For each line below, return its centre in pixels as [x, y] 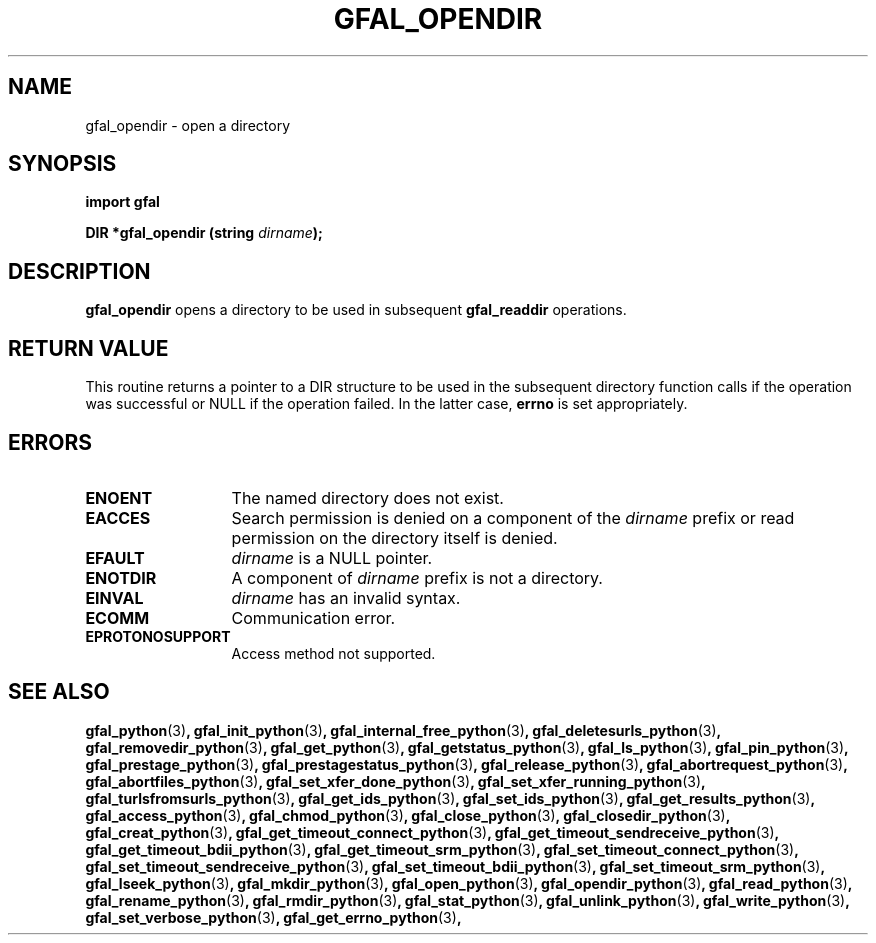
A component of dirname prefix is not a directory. [417, 577]
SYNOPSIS [62, 164]
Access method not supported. [333, 653]
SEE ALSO [59, 692]
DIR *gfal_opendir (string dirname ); [204, 233]
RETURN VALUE [88, 348]
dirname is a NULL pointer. [332, 557]
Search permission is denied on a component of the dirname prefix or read [513, 517]
